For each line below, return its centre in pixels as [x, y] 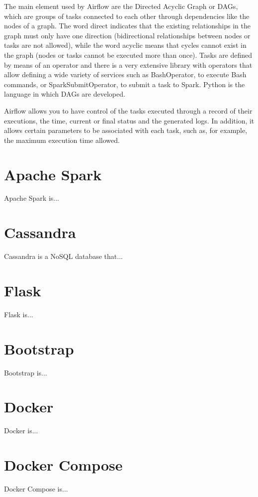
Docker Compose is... [36, 489]
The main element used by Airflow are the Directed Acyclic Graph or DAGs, [121, 6]
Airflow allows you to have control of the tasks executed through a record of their [128, 110]
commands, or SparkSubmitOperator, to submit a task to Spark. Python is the [125, 84]
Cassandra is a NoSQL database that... [63, 256]
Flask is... [19, 314]
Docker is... [21, 431]
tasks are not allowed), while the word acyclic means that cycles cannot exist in [125, 45]
